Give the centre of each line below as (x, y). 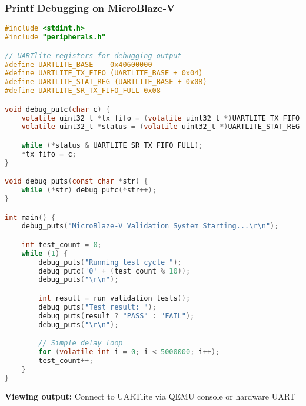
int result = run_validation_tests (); (114, 298)
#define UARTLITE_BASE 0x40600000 (79, 64)
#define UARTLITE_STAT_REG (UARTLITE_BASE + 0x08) (106, 82)
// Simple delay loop (81, 343)
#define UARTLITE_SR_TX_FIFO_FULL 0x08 (83, 91)
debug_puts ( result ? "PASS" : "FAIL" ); (117, 316)
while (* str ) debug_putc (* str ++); (89, 190)
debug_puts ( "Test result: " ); (97, 307)
